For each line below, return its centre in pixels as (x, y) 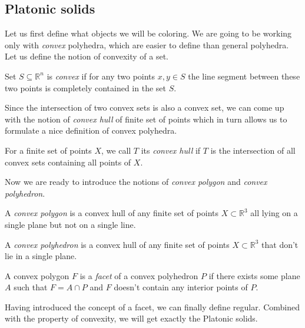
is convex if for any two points (101, 76)
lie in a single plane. (41, 256)
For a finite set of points (48, 150)
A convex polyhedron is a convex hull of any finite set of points (117, 244)
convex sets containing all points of (68, 162)
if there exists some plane (254, 275)
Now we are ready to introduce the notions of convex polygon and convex (136, 182)
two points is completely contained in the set (85, 87)
